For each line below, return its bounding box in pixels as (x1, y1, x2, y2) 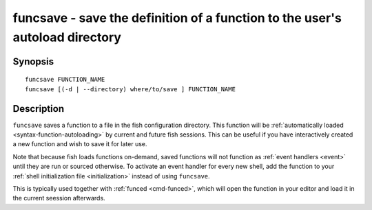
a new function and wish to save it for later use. (12, 140, 147, 148)
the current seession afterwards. (12, 194, 106, 202)
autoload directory (12, 30, 122, 45)
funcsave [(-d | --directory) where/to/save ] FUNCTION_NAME (25, 85, 236, 93)
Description (12, 103, 65, 115)
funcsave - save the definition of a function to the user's (12, 10, 342, 25)
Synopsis (12, 56, 54, 67)
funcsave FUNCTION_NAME (25, 75, 105, 84)
